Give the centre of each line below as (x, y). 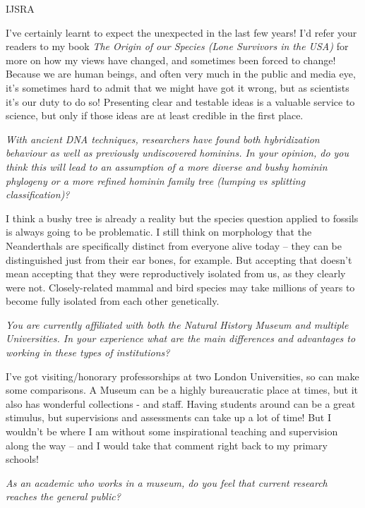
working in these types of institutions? (88, 352)
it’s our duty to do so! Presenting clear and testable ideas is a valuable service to (180, 101)
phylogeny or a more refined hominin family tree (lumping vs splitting (156, 180)
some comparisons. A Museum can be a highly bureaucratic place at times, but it (182, 390)
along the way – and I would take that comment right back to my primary (167, 445)
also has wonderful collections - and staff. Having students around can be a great (181, 403)
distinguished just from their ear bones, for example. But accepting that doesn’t (179, 259)
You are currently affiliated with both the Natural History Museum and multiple (177, 324)
